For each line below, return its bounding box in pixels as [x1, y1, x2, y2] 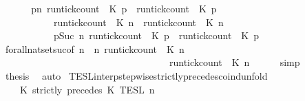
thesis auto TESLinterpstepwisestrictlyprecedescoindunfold [5, 68, 268, 82]
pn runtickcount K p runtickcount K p [31, 1, 217, 15]
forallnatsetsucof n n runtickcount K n [5, 41, 185, 56]
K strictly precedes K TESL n [19, 82, 155, 96]
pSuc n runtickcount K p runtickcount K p [53, 28, 260, 43]
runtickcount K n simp [169, 55, 300, 69]
